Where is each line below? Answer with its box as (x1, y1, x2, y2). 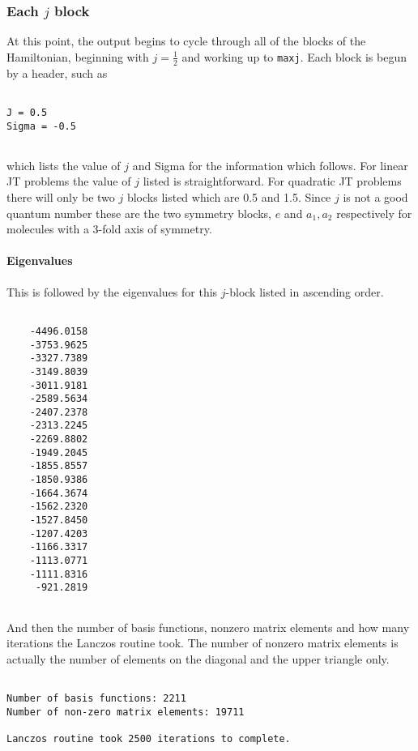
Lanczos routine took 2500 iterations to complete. (6, 733, 291, 745)
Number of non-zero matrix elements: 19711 (6, 706, 245, 718)
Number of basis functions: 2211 (6, 693, 186, 705)
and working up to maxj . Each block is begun (181, 48, 407, 65)
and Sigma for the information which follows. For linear (132, 156, 408, 173)
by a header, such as (6, 64, 108, 81)
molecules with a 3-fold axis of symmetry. (6, 220, 212, 237)
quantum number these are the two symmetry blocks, (6, 204, 271, 221)
